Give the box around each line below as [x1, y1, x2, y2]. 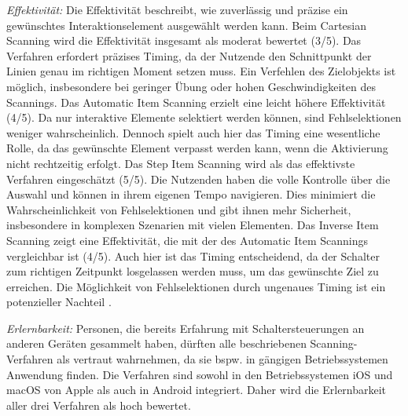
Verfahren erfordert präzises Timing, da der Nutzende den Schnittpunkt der [6, 47, 372, 64]
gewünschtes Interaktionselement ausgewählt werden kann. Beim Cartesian [6, 16, 366, 33]
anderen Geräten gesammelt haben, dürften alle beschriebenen [6, 335, 307, 352]
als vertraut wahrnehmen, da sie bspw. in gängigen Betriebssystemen [57, 351, 388, 367]
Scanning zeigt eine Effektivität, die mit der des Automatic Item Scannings [6, 232, 369, 248]
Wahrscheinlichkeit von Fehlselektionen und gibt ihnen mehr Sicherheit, [6, 201, 351, 217]
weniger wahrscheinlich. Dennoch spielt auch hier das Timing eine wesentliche [6, 124, 380, 140]
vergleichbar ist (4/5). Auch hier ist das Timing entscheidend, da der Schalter [6, 247, 380, 264]
